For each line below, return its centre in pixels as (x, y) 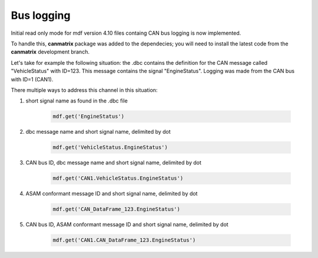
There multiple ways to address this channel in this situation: (84, 90)
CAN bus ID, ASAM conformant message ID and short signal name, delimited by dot (127, 224)
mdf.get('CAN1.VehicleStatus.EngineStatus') (118, 178)
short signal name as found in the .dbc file (77, 101)
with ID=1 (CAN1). (32, 79)
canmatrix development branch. (50, 52)
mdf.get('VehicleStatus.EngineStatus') (110, 148)
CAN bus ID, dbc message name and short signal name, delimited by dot (113, 163)
